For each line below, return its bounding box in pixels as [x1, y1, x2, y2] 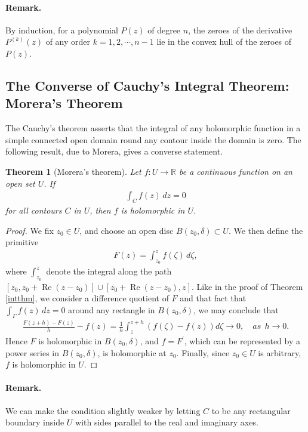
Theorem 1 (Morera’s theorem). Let [5, 165, 141, 177]
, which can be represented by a [184, 335, 300, 347]
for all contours [5, 203, 62, 216]
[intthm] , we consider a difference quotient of [5, 292, 169, 304]
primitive [5, 236, 39, 248]
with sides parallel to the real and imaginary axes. [75, 416, 258, 428]
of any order [45, 35, 91, 48]
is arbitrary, [258, 346, 301, 359]
